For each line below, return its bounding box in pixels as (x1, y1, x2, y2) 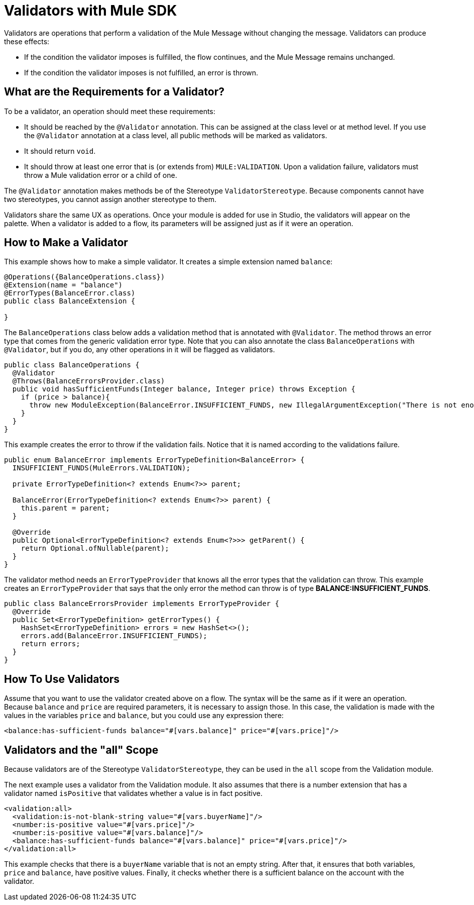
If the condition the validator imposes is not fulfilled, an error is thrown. (24, 68, 259, 77)
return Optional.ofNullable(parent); (21, 544, 169, 553)
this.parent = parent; (21, 504, 110, 513)
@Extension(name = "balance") (4, 281, 123, 289)
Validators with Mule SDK (4, 2, 177, 19)
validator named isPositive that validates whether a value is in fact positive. (4, 789, 263, 798)
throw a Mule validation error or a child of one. (24, 170, 177, 179)
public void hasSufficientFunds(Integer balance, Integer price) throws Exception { (12, 385, 355, 393)
